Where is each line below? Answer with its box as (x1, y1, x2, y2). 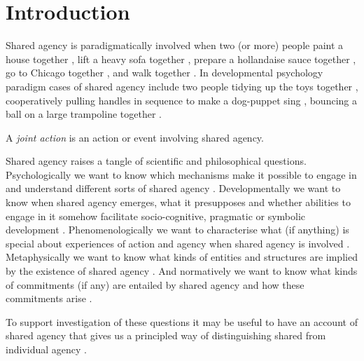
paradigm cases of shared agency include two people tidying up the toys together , (6, 79, 358, 93)
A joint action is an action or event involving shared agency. (6, 130, 264, 144)
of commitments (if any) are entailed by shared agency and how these (6, 277, 304, 292)
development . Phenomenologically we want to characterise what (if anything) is (6, 222, 349, 237)
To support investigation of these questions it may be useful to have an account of (6, 314, 358, 329)
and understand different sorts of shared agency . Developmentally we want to (6, 181, 341, 196)
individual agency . (6, 342, 87, 356)
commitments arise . (6, 291, 92, 306)
